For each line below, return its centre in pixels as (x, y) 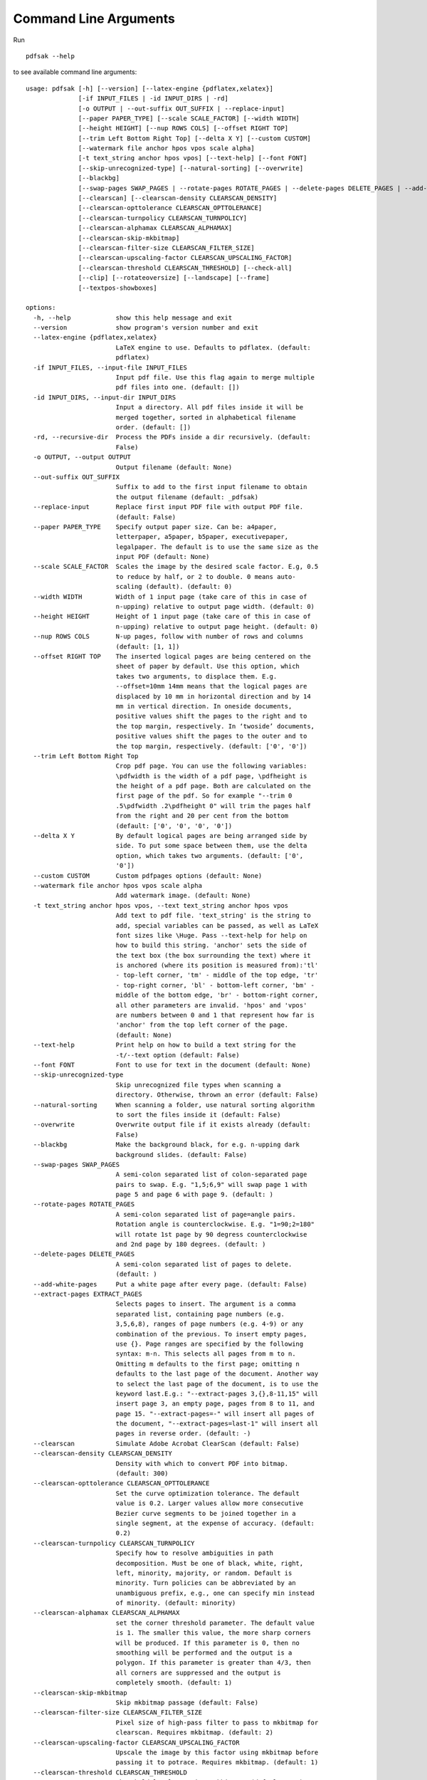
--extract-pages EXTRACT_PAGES (88, 1294)
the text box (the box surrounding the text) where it (213, 955)
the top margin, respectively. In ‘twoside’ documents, (215, 726)
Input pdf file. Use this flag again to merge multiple (215, 378)
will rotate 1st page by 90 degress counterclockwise (211, 1234)
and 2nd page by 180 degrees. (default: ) (191, 1245)
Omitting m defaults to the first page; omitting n (208, 1364)
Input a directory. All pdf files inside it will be (210, 407)
